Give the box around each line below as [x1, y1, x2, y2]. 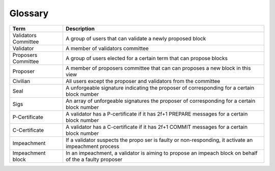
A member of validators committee [65, 45, 149, 52]
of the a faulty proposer [65, 156, 123, 163]
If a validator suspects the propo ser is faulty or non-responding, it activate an [65, 136, 253, 144]
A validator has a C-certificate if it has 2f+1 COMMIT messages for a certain [65, 123, 248, 130]
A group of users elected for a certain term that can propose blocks [65, 54, 228, 62]
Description [65, 25, 95, 32]
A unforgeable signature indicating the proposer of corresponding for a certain [65, 84, 255, 91]
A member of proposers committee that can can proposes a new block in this [65, 64, 251, 71]
